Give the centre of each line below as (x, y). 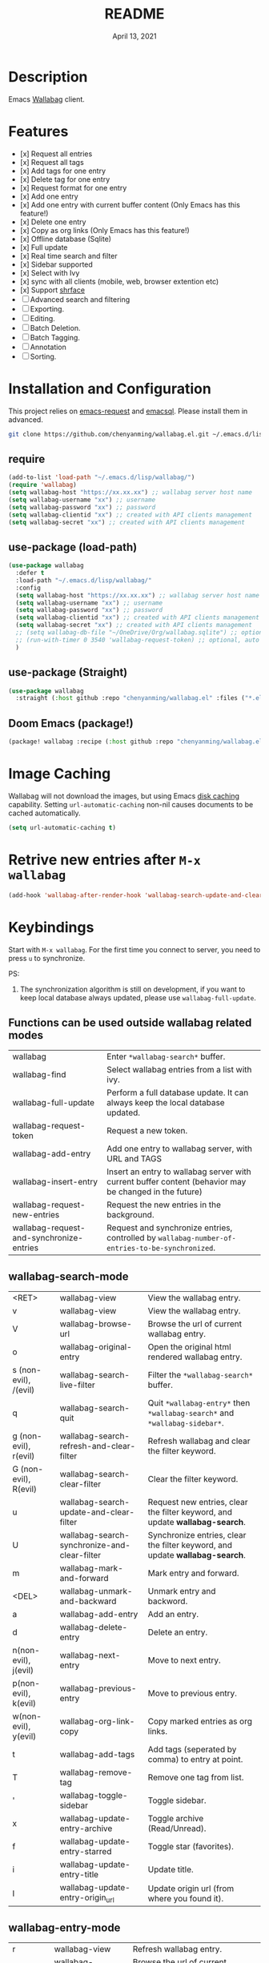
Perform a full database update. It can (178, 1092)
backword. (168, 1601)
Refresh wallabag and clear (199, 1441)
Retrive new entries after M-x (105, 860)
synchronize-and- (95, 1545)
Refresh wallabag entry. (177, 1949)
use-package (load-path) (73, 547)
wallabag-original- (96, 1347)
